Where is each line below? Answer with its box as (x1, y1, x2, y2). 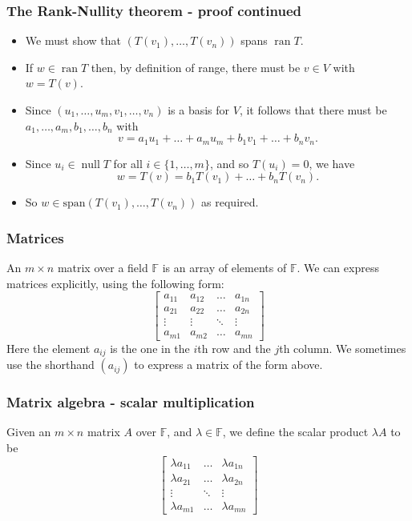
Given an (6, 423, 51, 440)
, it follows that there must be (239, 102, 387, 118)
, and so (209, 154, 249, 171)
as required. (201, 194, 259, 210)
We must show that (25, 32, 121, 49)
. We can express (297, 259, 379, 276)
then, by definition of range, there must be (91, 58, 301, 75)
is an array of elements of (162, 259, 287, 276)
